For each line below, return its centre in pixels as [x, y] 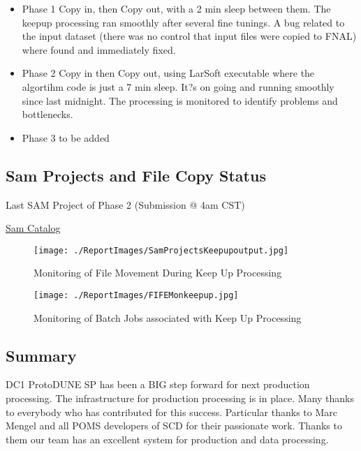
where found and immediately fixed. [99, 49]
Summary [41, 355]
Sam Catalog [33, 228]
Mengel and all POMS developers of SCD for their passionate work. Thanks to [174, 426]
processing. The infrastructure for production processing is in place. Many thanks [180, 398]
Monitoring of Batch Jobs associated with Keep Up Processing [168, 317]
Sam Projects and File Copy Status [136, 175]
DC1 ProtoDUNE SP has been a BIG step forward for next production [158, 384]
